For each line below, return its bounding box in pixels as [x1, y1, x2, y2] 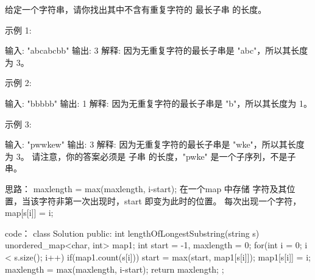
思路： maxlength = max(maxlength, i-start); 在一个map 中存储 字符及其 [5, 182, 287, 195]
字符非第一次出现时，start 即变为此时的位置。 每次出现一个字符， [38, 194, 302, 207]
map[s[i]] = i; [5, 206, 54, 219]
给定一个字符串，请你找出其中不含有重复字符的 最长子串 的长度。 [5, 3, 267, 15]
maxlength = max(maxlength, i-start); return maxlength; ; [5, 262, 224, 275]
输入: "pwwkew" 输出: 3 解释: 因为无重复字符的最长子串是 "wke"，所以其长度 [5, 138, 305, 151]
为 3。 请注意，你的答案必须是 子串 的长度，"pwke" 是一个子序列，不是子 [5, 149, 296, 162]
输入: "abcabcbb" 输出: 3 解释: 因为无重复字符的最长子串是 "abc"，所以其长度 [5, 44, 308, 57]
